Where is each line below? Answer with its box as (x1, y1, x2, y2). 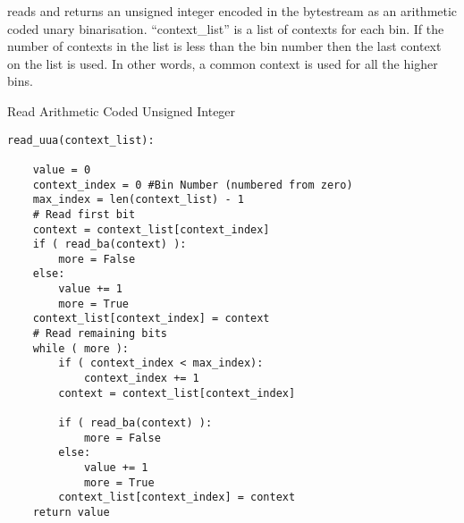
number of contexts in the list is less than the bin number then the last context (7, 37, 442, 55)
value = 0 (32, 163, 91, 176)
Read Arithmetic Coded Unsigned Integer (7, 101, 236, 120)
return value (32, 505, 110, 519)
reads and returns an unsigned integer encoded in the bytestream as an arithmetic (7, 2, 458, 20)
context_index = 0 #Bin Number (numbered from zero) (32, 178, 353, 191)
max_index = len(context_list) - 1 (32, 193, 244, 207)
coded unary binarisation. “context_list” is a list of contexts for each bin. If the (7, 19, 444, 38)
